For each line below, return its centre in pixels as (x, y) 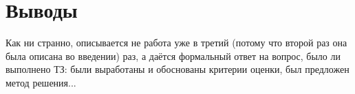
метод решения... (41, 82)
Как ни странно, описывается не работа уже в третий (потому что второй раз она (176, 43)
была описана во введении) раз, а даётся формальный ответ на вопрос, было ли (173, 56)
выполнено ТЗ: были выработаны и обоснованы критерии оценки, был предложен (177, 69)
